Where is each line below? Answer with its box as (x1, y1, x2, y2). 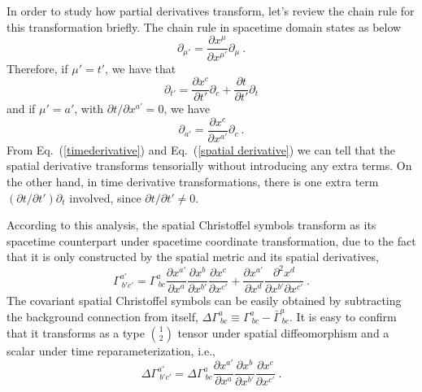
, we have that (105, 59, 176, 76)
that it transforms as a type (7, 324, 145, 341)
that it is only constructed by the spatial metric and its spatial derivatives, (7, 248, 379, 265)
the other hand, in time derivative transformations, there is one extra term (7, 172, 379, 189)
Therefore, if (7, 59, 68, 76)
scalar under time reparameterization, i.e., (7, 342, 215, 359)
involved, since (69, 189, 141, 206)
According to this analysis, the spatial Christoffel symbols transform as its (7, 216, 376, 233)
